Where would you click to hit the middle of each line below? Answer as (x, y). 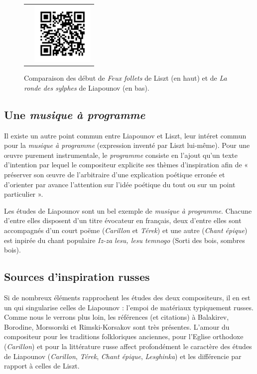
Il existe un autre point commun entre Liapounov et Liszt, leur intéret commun (125, 135)
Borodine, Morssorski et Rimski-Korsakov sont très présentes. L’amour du (117, 326)
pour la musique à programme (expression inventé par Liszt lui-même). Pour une (127, 145)
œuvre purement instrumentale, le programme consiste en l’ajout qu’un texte (121, 155)
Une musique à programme (75, 114)
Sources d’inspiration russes (77, 277)
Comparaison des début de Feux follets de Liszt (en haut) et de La (126, 78)
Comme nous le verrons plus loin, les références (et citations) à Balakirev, (117, 317)
